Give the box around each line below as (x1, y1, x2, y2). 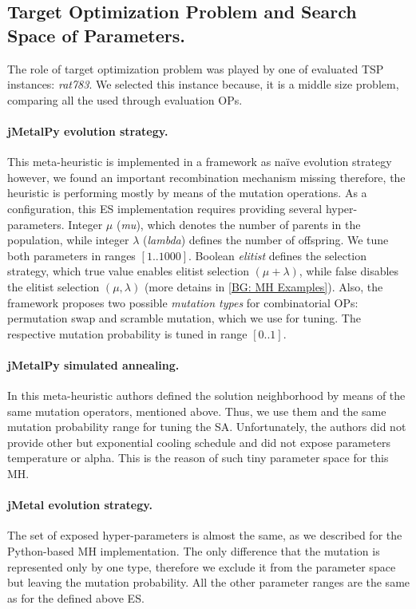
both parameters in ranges (7, 247, 136, 263)
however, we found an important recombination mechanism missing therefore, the (7, 168, 406, 185)
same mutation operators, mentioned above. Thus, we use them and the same (7, 402, 386, 419)
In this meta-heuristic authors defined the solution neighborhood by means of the (7, 387, 406, 404)
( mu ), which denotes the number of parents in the (116, 216, 361, 232)
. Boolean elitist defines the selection (188, 247, 367, 263)
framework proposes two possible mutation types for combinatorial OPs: (7, 294, 359, 310)
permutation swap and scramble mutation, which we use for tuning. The (7, 310, 361, 326)
